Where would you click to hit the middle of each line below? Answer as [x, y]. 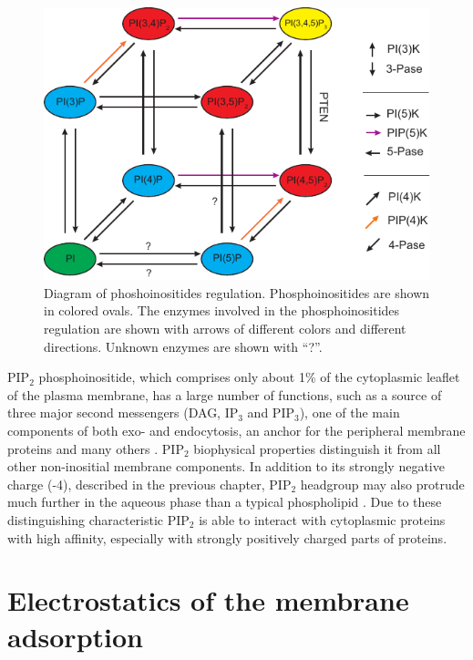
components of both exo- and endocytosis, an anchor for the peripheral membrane [236, 431]
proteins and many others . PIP [96, 448]
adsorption [75, 636]
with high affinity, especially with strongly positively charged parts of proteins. [227, 537]
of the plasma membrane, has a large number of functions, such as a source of [225, 394]
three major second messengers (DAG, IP [123, 412]
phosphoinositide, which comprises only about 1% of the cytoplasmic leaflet [249, 377]
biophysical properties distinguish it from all [317, 448]
